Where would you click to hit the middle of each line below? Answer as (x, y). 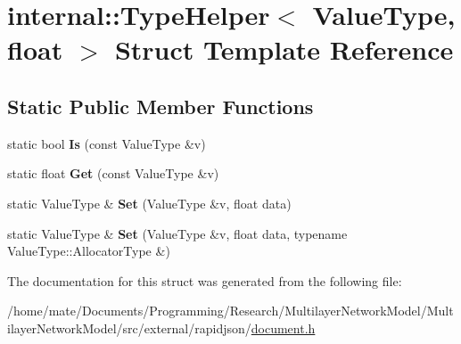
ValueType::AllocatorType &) (89, 251)
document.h (283, 328)
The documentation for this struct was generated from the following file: (205, 280)
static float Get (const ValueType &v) (113, 173)
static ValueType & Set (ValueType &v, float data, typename (177, 233)
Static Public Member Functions (161, 106)
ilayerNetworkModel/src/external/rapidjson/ (129, 328)
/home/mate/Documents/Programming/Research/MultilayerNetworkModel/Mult (230, 311)
